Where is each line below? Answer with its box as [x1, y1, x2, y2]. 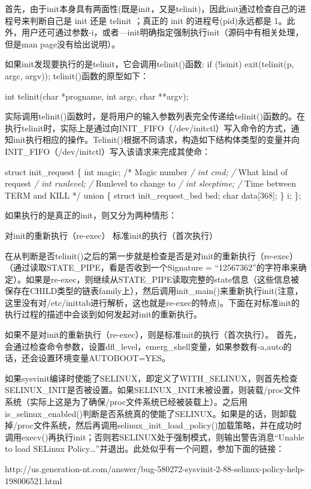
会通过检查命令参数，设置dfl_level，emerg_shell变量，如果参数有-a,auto [5, 340, 283, 352]
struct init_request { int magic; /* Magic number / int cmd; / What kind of [5, 165, 288, 178]
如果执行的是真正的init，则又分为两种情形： [5, 209, 177, 221]
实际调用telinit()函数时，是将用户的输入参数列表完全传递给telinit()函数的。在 [5, 110, 305, 122]
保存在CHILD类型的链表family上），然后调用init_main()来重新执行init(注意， [5, 284, 303, 297]
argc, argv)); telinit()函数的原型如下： [5, 69, 149, 82]
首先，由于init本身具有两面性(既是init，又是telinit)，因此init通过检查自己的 [5, 2, 298, 14]
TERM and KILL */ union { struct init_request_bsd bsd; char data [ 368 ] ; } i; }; [5, 188, 301, 201]
